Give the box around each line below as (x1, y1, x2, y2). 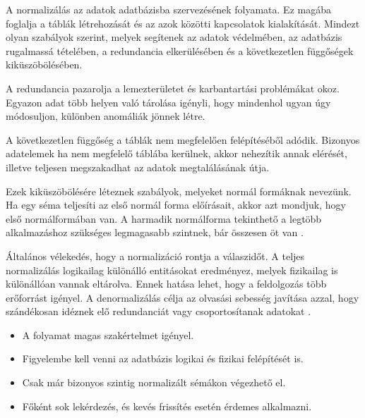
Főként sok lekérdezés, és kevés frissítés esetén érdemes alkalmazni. (22, 398, 312, 413)
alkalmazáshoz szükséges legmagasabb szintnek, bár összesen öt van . (6, 225, 304, 240)
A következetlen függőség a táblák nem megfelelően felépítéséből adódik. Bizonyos (6, 132, 360, 147)
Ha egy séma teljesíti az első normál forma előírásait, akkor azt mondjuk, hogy (6, 197, 346, 212)
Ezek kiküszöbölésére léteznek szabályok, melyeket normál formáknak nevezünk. (6, 183, 352, 198)
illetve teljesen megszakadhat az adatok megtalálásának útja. (6, 159, 270, 174)
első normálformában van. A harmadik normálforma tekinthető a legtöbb (6, 211, 322, 226)
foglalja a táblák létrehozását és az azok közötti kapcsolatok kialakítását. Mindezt (6, 16, 360, 30)
